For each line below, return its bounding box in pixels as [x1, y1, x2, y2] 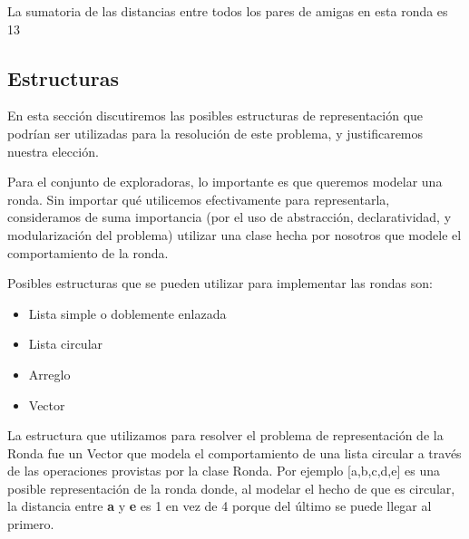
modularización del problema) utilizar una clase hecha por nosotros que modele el [7, 225, 462, 244]
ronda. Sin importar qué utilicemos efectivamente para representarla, [7, 189, 390, 208]
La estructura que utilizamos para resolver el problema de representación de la [7, 426, 444, 445]
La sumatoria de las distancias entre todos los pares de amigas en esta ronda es [7, 2, 448, 20]
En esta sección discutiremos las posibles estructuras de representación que [7, 106, 424, 125]
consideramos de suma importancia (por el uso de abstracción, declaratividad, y [7, 207, 452, 226]
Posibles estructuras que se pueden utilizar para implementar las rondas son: [7, 274, 433, 293]
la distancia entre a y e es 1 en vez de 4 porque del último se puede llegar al [7, 496, 432, 515]
